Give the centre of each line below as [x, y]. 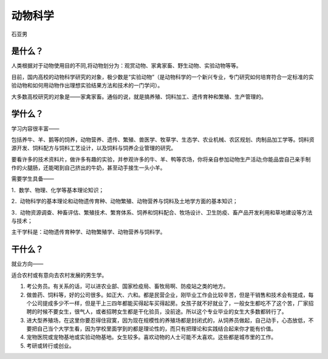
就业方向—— [27, 264]
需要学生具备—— [32, 179]
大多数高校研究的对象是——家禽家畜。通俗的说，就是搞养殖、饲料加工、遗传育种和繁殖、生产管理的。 [139, 97]
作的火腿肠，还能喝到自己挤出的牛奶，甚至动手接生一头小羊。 [88, 168]
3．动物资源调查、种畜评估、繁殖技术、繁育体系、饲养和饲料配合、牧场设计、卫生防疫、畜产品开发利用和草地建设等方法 [162, 212]
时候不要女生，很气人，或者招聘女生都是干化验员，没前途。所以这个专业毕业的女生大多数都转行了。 [162, 312]
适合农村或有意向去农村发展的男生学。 [59, 275]
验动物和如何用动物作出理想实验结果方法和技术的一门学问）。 [87, 86]
